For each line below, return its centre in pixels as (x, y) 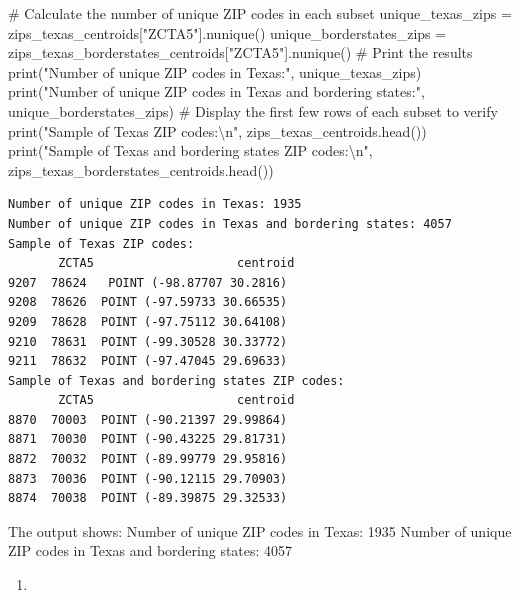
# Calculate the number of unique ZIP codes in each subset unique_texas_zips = (260, 13)
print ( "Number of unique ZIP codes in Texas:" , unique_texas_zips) (215, 71)
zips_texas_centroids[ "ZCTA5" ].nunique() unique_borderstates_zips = (227, 32)
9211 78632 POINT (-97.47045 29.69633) (148, 361)
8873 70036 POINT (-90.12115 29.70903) (148, 478)
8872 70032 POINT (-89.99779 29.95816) (148, 459)
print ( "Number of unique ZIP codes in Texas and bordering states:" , (216, 91)
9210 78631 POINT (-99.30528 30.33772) (148, 341)
